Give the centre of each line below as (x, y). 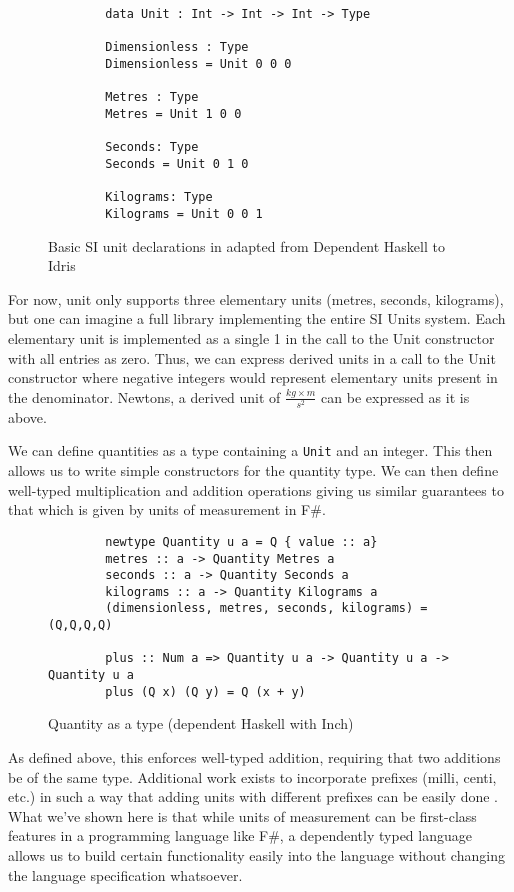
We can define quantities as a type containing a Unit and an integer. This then (250, 450)
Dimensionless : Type (177, 47)
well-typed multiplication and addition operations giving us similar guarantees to (256, 489)
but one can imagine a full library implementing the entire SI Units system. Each (257, 318)
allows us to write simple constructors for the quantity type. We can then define (253, 470)
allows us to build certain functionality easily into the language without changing (256, 854)
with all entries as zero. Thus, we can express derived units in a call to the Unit (252, 357)
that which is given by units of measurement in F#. (167, 509)
